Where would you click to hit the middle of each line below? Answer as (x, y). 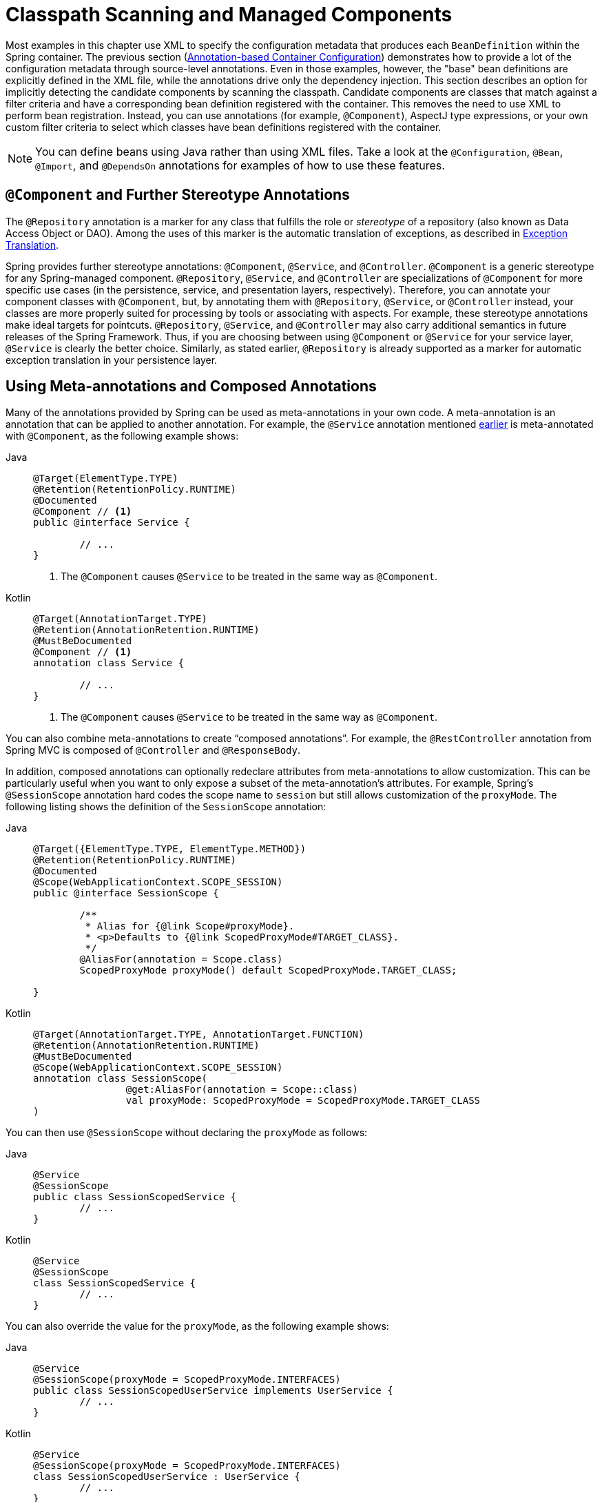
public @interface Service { (112, 523)
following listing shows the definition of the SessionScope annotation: (166, 807)
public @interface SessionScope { (126, 893)
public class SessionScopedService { (135, 1197)
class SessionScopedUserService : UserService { (167, 1477)
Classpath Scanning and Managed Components (229, 14)
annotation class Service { (109, 663)
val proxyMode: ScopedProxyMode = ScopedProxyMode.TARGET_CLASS (303, 1101)
